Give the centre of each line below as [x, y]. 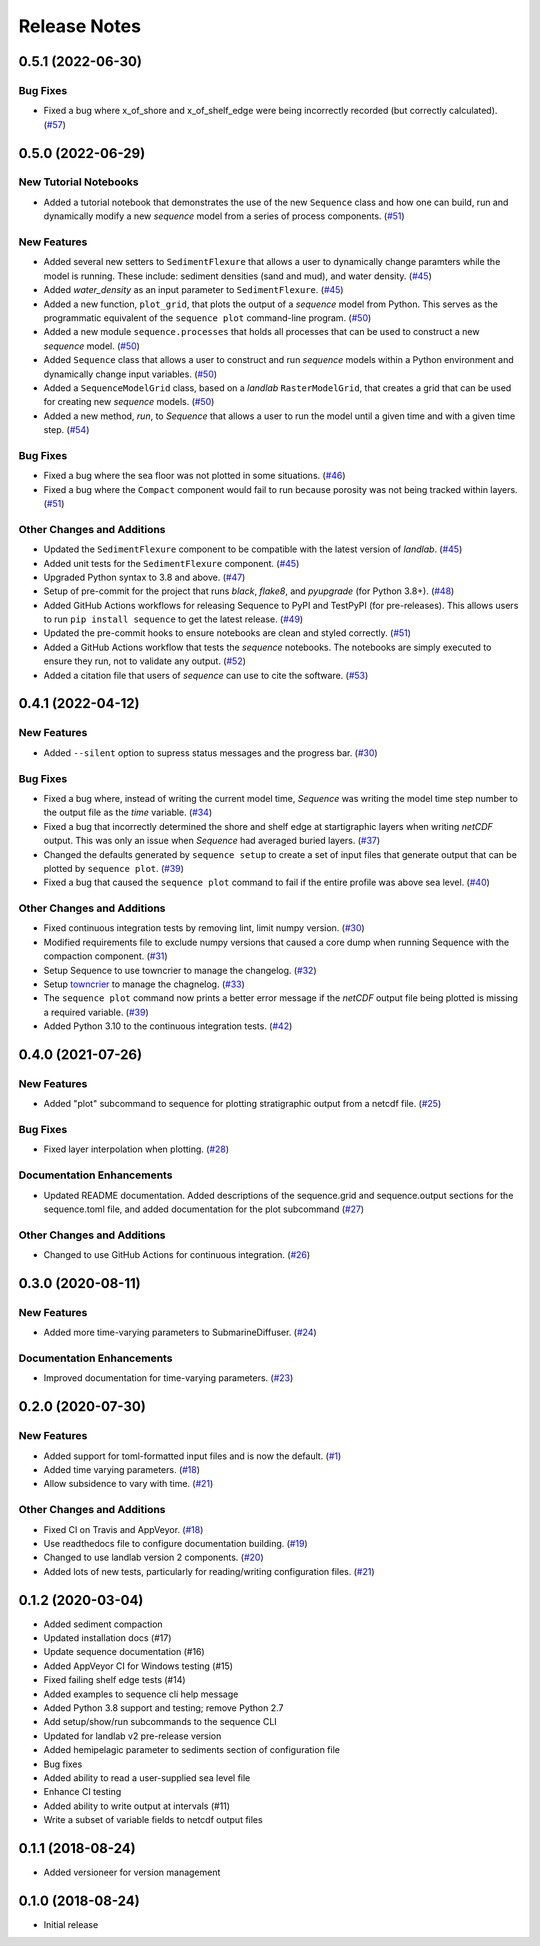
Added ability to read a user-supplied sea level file [147, 1777]
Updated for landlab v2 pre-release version [132, 1736]
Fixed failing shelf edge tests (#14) [114, 1680]
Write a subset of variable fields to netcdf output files [153, 1820]
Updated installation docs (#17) [107, 1637]
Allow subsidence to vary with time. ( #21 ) [128, 1484]
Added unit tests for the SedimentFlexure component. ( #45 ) [171, 563]
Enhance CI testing [82, 1792]
